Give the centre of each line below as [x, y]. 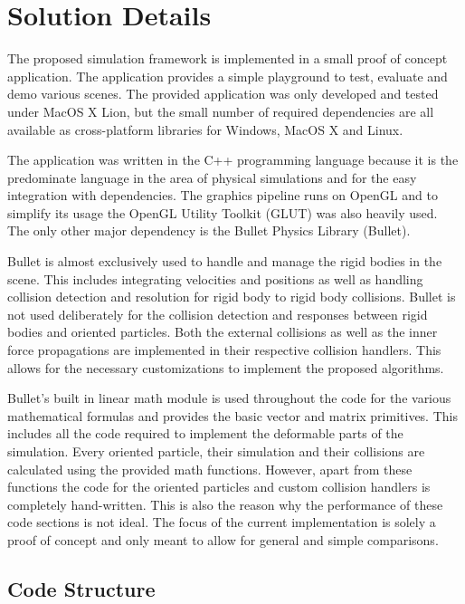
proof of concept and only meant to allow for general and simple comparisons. [223, 539]
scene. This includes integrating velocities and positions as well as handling [215, 278]
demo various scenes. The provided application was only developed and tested [223, 94]
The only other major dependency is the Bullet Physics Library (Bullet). [209, 230]
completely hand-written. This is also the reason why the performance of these [225, 504]
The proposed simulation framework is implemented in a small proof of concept [228, 58]
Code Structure [81, 588]
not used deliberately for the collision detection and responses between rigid [218, 314]
